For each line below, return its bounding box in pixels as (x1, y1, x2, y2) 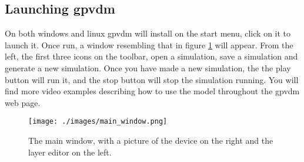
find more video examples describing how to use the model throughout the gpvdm (5, 85, 300, 97)
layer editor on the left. (28, 146, 112, 158)
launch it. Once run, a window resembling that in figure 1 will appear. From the (5, 38, 293, 51)
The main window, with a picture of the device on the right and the (28, 134, 273, 147)
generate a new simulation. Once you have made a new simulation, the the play (5, 61, 291, 74)
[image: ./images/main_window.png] (28, 117, 168, 126)
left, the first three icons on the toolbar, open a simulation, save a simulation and (5, 50, 298, 62)
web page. (5, 96, 41, 108)
